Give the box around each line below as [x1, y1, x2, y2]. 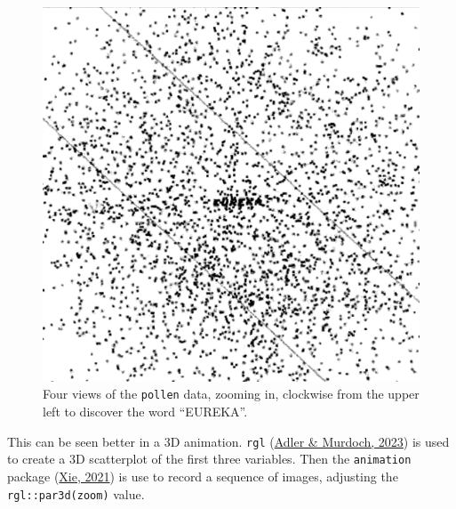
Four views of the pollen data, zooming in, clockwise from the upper [43, 384, 420, 403]
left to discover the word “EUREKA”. [43, 402, 248, 421]
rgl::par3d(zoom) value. [7, 484, 145, 503]
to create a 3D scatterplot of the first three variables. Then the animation [7, 449, 412, 468]
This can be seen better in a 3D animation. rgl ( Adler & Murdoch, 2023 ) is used [7, 432, 450, 450]
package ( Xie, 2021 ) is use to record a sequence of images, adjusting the [7, 466, 398, 485]
